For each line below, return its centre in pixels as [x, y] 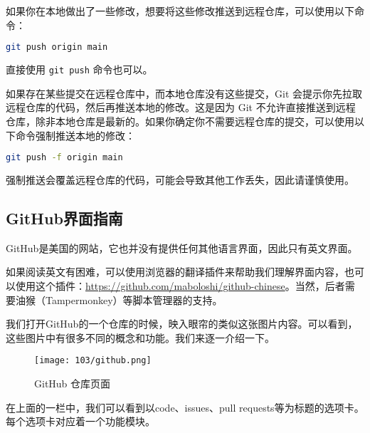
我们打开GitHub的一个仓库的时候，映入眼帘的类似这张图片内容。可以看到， [182, 324]
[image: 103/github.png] [93, 361]
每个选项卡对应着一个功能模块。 [80, 421]
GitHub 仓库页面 [73, 383]
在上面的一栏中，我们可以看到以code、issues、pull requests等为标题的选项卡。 [185, 407]
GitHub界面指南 [64, 218]
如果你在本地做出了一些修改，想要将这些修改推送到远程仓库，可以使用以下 [180, 11]
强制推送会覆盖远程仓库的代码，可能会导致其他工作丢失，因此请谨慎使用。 [180, 179]
